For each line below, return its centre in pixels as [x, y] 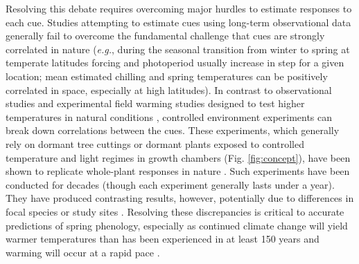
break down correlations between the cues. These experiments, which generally [173, 130]
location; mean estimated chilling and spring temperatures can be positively [167, 76]
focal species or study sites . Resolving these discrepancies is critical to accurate [175, 211]
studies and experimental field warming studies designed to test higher [155, 103]
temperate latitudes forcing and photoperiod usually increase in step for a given [175, 63]
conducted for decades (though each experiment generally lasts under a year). [170, 184]
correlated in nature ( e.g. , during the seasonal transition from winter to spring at [178, 49]
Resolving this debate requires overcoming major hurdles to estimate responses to [179, 8]
